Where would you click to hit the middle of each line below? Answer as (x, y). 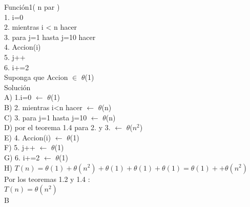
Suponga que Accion (36, 77)
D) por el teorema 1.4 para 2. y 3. (57, 127)
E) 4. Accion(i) (28, 137)
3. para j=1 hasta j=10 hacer (50, 37)
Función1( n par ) (32, 7)
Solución (17, 87)
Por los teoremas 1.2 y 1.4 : (47, 179)
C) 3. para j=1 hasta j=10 (46, 117)
